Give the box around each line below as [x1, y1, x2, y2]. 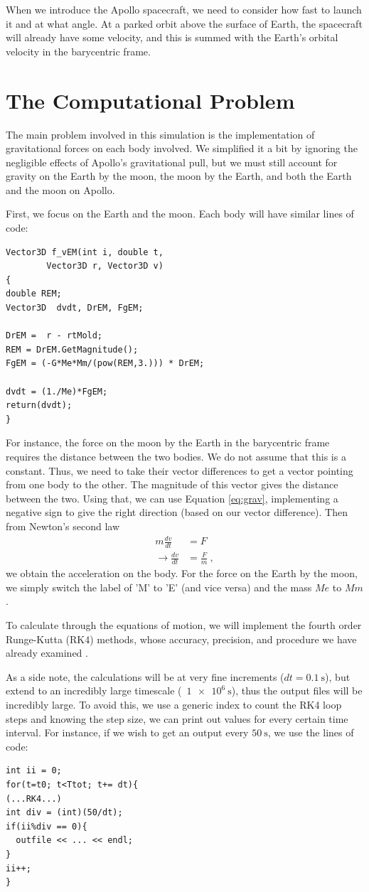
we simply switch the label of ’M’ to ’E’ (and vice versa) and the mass [6, 579, 312, 594]
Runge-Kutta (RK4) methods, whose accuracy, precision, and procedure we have [6, 631, 357, 646]
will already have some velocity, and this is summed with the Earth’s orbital [6, 30, 338, 45]
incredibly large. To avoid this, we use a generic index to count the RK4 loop [6, 697, 342, 712]
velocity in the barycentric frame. [6, 43, 151, 58]
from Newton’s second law [6, 518, 120, 533]
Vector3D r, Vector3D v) [46, 261, 164, 272]
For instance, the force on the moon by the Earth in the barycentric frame [6, 435, 330, 450]
